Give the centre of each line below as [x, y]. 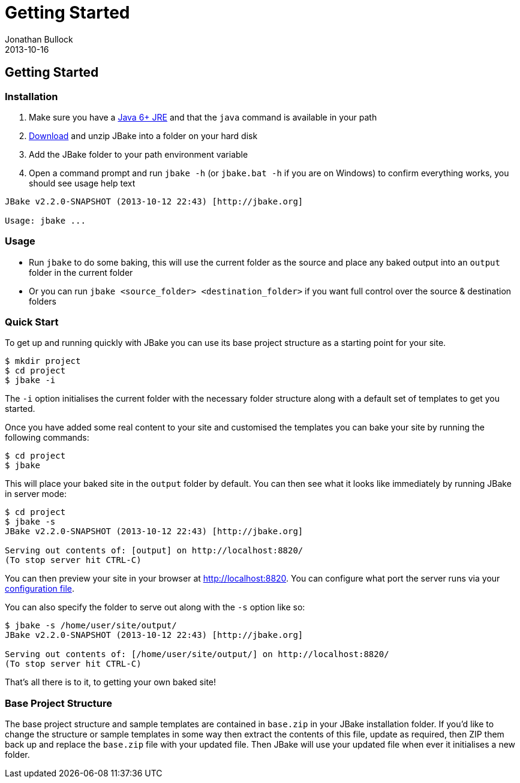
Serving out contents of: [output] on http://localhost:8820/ [154, 551]
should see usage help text [82, 183]
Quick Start [32, 322]
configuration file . [40, 589]
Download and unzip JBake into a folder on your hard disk [143, 135]
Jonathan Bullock [39, 39]
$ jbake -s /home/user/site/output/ [91, 626]
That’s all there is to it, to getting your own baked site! [111, 682]
